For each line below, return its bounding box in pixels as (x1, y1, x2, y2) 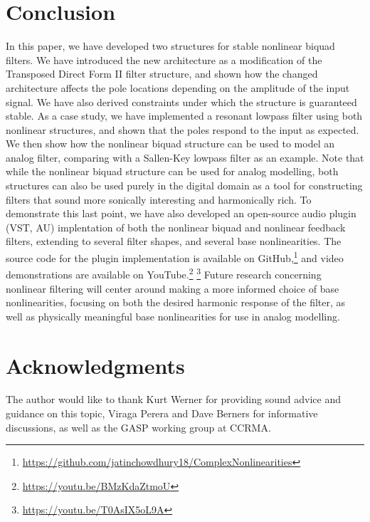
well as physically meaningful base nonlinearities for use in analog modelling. (6, 308, 340, 323)
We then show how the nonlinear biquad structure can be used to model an (6, 136, 334, 151)
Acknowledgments (6, 350, 185, 380)
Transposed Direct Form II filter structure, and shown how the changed (6, 66, 318, 81)
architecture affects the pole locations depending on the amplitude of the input (6, 80, 350, 95)
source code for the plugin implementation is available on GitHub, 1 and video (6, 249, 344, 265)
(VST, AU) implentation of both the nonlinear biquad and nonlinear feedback (6, 219, 346, 234)
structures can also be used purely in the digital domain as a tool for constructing (6, 178, 363, 193)
